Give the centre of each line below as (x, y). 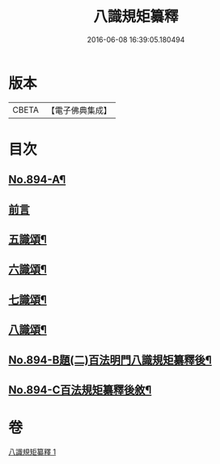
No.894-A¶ (37, 180)
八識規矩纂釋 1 (32, 452)
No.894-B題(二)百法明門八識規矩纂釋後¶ (110, 360)
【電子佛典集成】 (79, 110)
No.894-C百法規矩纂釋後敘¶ (80, 390)
